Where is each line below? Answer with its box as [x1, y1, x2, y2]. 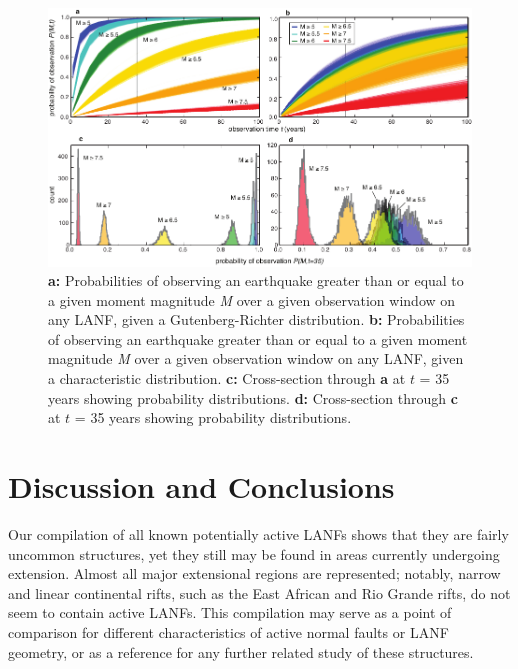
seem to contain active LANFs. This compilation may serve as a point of [8, 602, 452, 623]
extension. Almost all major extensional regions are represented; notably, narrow [8, 563, 501, 584]
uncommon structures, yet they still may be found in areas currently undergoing [8, 543, 500, 564]
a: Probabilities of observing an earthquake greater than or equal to [48, 270, 464, 291]
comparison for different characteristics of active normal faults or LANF [8, 621, 449, 642]
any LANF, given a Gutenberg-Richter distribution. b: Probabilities [48, 309, 465, 330]
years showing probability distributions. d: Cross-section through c [48, 387, 458, 408]
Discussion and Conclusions [8, 466, 395, 507]
